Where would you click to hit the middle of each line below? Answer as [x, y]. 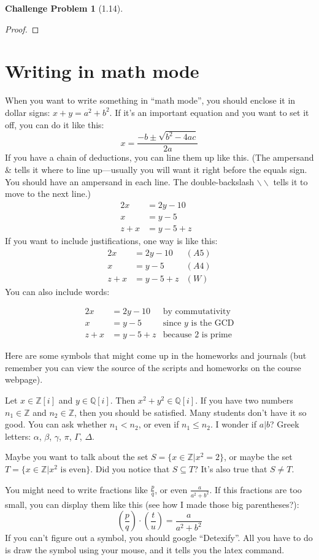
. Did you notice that [130, 469]
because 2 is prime [197, 335]
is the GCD [213, 324]
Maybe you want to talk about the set [77, 457]
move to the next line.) [48, 194]
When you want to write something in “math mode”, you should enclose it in [150, 100]
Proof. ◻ [22, 29]
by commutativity [197, 312]
